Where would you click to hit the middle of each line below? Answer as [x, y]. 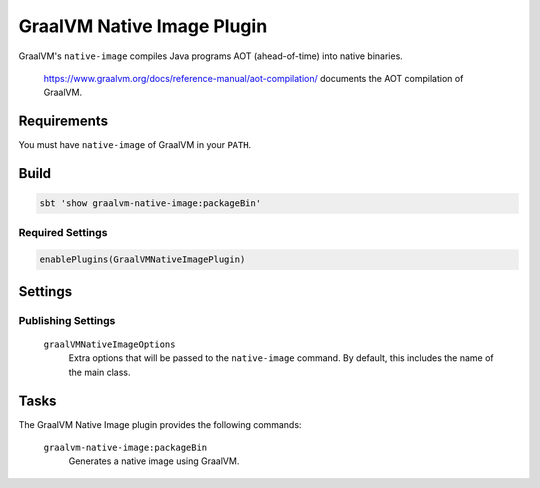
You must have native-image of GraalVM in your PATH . [135, 145]
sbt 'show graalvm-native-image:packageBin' [150, 203]
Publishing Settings [67, 320]
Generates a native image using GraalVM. [154, 461]
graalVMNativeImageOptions [109, 344]
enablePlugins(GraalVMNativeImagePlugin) [142, 259]
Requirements [63, 121]
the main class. [99, 372]
